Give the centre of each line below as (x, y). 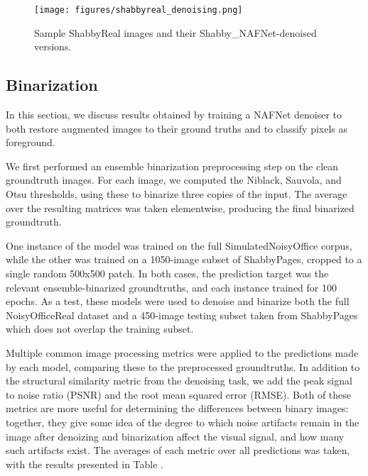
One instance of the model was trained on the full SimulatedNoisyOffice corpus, (179, 245)
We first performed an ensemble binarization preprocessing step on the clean (172, 166)
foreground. (31, 142)
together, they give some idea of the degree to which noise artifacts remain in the (183, 422)
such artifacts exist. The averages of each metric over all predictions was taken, (178, 450)
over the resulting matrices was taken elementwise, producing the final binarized (180, 207)
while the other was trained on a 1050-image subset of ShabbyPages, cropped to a (184, 259)
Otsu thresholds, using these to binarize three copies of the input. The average (177, 194)
